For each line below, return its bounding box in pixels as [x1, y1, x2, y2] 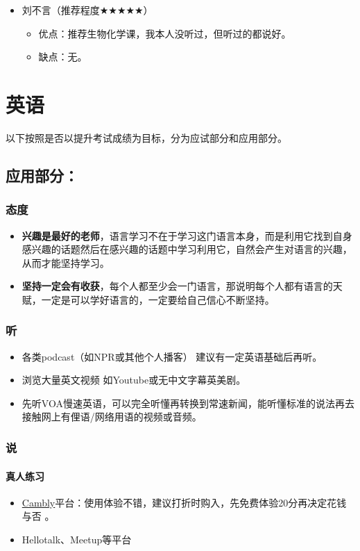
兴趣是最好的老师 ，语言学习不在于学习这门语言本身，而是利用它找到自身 [22, 228, 352, 242]
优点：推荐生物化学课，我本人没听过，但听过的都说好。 [38, 26, 291, 40]
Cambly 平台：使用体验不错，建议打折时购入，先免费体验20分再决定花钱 [22, 495, 347, 509]
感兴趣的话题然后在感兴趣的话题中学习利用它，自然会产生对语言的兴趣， [22, 242, 352, 256]
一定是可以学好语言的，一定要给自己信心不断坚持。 [41, 292, 275, 306]
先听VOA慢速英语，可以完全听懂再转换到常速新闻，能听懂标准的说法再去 [22, 395, 354, 410]
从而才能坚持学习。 [22, 255, 110, 270]
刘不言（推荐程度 [22, 3, 100, 17]
